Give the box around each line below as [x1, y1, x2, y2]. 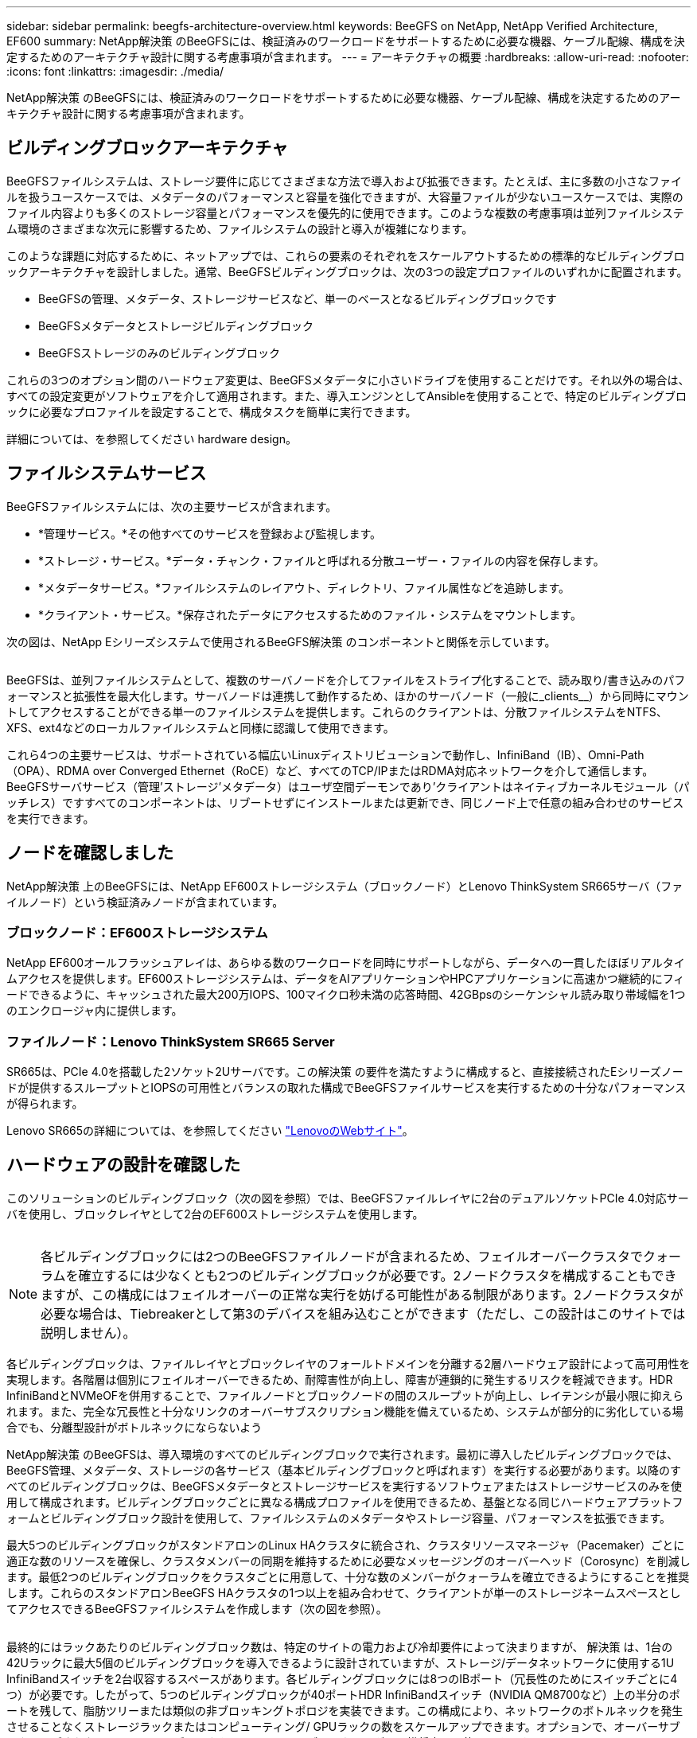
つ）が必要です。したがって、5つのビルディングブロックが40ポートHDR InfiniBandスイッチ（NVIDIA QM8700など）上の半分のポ [6, 1687, 680, 1701]
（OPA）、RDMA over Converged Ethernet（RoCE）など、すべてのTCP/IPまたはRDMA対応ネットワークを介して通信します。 [6, 763, 654, 777]
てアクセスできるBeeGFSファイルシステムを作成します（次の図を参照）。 [6, 1601, 387, 1615]
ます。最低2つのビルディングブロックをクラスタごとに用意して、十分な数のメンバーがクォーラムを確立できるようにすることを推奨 [6, 1569, 690, 1584]
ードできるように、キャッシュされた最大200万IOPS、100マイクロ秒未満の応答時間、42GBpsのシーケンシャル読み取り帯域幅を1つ [6, 988, 686, 1002]
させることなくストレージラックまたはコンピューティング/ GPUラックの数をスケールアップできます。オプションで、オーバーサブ [6, 1719, 680, 1733]
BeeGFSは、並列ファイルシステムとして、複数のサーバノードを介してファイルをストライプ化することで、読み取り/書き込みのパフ [6, 672, 686, 687]
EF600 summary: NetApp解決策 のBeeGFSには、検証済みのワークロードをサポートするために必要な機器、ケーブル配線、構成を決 [6, 34, 685, 48]
